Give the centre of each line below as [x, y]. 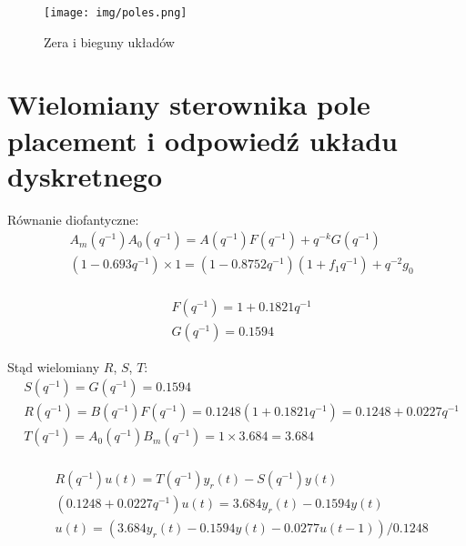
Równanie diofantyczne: [73, 219]
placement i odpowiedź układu [203, 140]
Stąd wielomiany [54, 366]
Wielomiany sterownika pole [189, 104]
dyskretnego [85, 175]
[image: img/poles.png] [116, 13]
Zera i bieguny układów [109, 41]
